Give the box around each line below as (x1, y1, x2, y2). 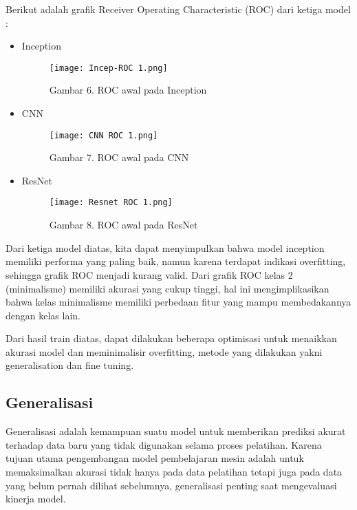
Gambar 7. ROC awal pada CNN (49, 150, 189, 164)
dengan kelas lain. (6, 308, 80, 322)
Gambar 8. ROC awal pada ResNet (49, 217, 198, 232)
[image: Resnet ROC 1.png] (49, 198, 173, 208)
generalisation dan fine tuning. (6, 358, 134, 372)
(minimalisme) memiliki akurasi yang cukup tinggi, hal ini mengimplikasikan (6, 281, 329, 295)
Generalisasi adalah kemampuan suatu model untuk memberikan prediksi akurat (6, 424, 346, 438)
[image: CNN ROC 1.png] (49, 130, 158, 140)
